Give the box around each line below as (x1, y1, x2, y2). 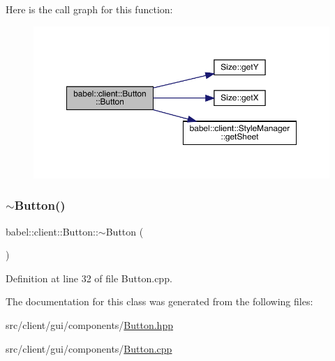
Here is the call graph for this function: (6, 2, 173, 16)
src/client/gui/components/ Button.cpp (6, 341, 172, 355)
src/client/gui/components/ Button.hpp (6, 318, 173, 332)
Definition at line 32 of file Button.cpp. (6, 270, 172, 285)
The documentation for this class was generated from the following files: (6, 294, 313, 309)
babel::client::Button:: (6, 224, 98, 238)
